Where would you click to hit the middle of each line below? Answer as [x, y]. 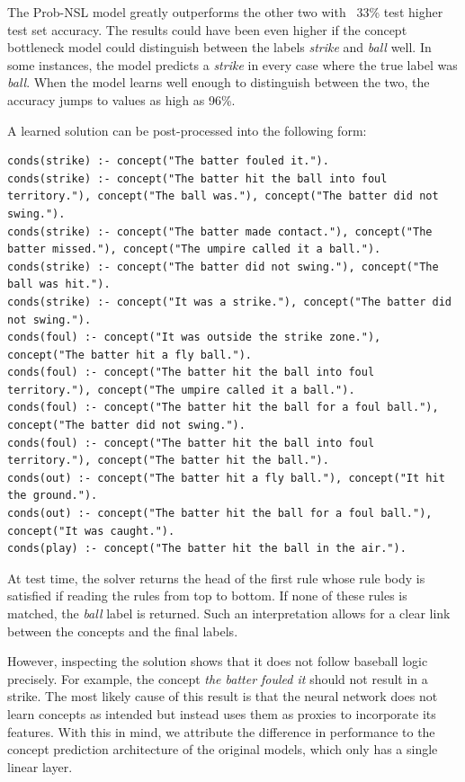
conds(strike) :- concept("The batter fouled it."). [168, 161]
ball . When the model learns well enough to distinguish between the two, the [219, 82]
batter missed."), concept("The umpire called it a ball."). [194, 249]
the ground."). [53, 496]
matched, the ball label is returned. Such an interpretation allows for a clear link [229, 613]
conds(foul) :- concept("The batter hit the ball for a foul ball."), [223, 408]
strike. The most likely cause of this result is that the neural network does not [223, 696]
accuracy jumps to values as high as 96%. [121, 99]
